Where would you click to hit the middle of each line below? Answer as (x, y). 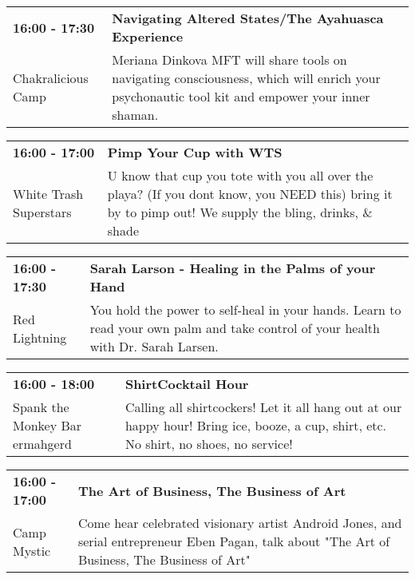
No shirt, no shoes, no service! (209, 444)
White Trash (48, 194)
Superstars (42, 212)
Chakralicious (51, 78)
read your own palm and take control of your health (235, 328)
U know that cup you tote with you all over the (240, 175)
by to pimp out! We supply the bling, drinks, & (240, 212)
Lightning (40, 337)
